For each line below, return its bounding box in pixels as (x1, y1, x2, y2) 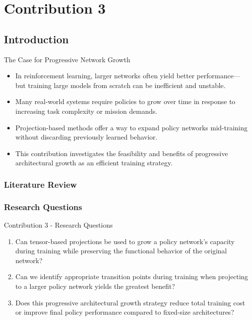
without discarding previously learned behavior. (15, 132, 158, 142)
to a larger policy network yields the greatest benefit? (15, 281, 175, 291)
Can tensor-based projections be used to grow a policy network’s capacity (15, 236, 235, 246)
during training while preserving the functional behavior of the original (15, 246, 227, 256)
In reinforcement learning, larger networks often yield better (15, 71, 195, 81)
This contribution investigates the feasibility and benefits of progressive (15, 148, 228, 158)
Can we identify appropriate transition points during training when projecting (15, 271, 248, 282)
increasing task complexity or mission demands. (15, 106, 158, 116)
